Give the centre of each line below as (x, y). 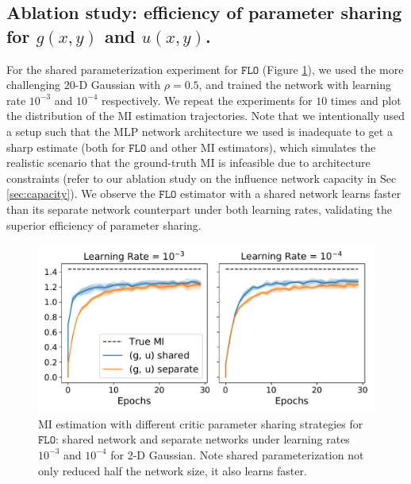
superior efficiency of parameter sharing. (104, 225)
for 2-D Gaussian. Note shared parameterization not (237, 454)
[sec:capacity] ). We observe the (81, 194)
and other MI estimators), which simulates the (263, 147)
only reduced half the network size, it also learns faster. (173, 470)
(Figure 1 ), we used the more (333, 69)
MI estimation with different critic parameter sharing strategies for (201, 423)
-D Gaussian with (118, 85)
